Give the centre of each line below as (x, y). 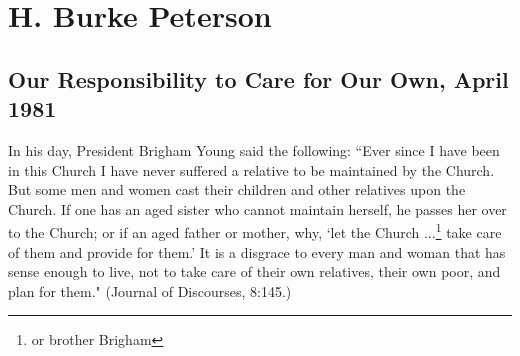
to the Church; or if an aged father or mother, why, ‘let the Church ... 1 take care (255, 230)
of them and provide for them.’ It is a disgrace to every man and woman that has (257, 251)
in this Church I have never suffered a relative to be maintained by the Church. (251, 169)
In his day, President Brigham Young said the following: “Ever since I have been (254, 149)
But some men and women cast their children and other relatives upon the (237, 189)
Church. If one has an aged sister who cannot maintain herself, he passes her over (257, 208)
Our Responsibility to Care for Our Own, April (258, 78)
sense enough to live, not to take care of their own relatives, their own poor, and (254, 271)
